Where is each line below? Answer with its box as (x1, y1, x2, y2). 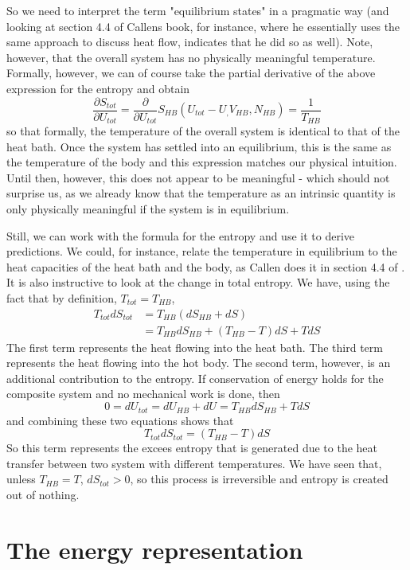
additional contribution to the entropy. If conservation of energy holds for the (6, 369, 384, 386)
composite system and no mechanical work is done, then (6, 385, 280, 402)
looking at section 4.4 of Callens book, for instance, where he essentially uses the (6, 18, 400, 34)
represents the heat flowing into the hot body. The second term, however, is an (6, 354, 391, 371)
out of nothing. (6, 486, 80, 502)
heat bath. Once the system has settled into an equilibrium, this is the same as (6, 138, 392, 154)
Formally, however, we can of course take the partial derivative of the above (6, 64, 376, 81)
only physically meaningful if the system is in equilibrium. (6, 201, 290, 217)
